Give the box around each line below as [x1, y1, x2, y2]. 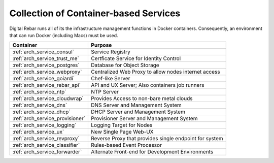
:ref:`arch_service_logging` [12, 122, 77, 129]
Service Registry [91, 48, 130, 55]
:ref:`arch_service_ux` [12, 128, 64, 136]
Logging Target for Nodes [91, 122, 153, 129]
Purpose [91, 42, 112, 49]
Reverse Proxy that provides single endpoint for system [91, 135, 223, 142]
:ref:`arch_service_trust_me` [12, 55, 80, 62]
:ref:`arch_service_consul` [12, 48, 75, 55]
